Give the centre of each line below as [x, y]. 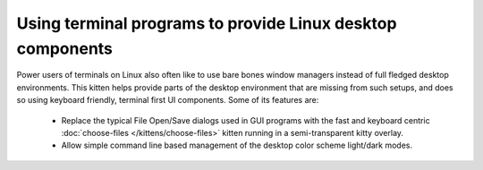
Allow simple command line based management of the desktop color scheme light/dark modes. [237, 145]
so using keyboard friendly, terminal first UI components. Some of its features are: [168, 100]
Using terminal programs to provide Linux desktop [207, 23]
